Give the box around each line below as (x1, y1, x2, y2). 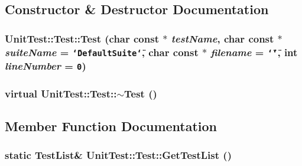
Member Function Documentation (5, 116, 217, 135)
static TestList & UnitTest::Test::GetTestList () (5, 148, 232, 162)
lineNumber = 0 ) (5, 58, 86, 73)
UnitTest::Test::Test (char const (5, 31, 159, 45)
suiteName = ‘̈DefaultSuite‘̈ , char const (5, 44, 199, 59)
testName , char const (171, 31, 274, 45)
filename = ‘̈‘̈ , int (210, 44, 298, 59)
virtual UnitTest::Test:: (5, 86, 117, 100)
